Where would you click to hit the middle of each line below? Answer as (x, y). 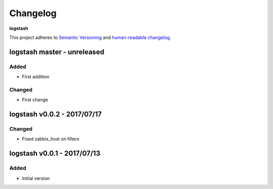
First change (35, 100)
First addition (36, 77)
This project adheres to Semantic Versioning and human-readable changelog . (90, 37)
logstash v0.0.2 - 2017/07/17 (56, 114)
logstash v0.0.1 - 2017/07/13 (55, 153)
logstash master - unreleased (57, 52)
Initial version (36, 178)
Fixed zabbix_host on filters (51, 139)
